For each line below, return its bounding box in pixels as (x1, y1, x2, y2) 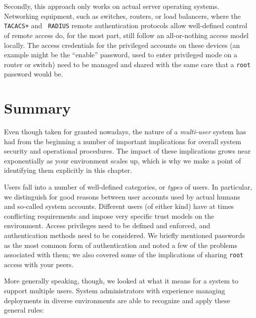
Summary (4, 98, 71, 118)
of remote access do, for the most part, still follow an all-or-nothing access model (4, 30, 249, 40)
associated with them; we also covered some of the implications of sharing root (4, 249, 244, 260)
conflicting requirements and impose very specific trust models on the (4, 210, 214, 221)
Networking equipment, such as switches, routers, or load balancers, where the (4, 10, 241, 21)
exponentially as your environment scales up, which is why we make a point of (4, 155, 241, 165)
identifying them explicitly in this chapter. (4, 165, 132, 175)
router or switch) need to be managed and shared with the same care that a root (4, 59, 251, 69)
